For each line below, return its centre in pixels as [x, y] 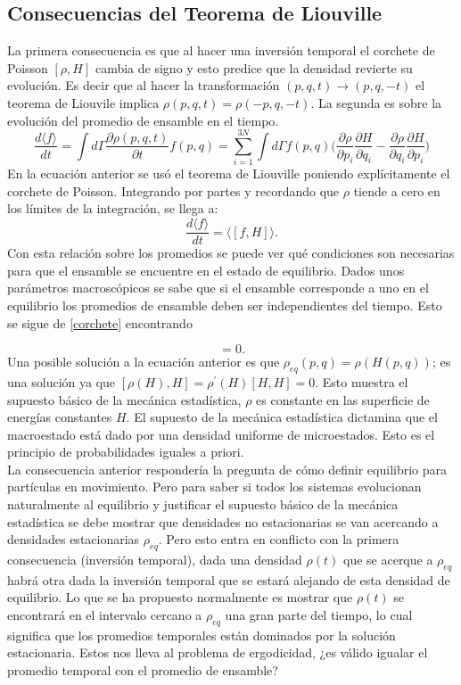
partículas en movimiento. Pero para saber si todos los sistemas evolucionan [214, 487]
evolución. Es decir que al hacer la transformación [144, 85]
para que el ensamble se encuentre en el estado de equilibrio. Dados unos [206, 270]
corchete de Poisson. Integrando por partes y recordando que [173, 190]
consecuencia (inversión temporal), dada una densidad [155, 560]
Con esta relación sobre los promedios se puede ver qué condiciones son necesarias [231, 253]
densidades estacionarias [74, 539]
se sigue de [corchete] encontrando [100, 322]
